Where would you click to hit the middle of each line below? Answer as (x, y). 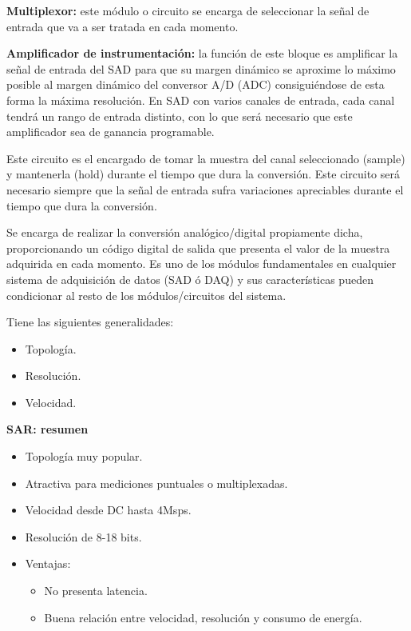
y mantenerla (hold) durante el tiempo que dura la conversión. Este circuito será (203, 174)
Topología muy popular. (84, 456)
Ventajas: (48, 563)
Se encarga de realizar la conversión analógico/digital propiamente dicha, (185, 232)
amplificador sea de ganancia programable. (111, 132)
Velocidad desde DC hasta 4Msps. (108, 510)
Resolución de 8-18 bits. (83, 536)
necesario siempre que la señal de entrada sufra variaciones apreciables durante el (205, 189)
